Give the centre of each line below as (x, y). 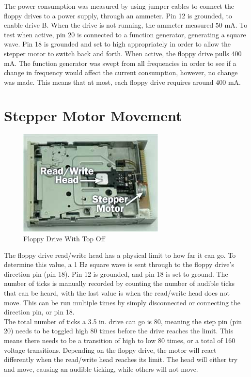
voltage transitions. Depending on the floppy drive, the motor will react (110, 350)
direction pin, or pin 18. (39, 312)
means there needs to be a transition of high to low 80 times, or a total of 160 (120, 340)
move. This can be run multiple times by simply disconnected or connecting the (122, 302)
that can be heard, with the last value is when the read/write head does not (117, 293)
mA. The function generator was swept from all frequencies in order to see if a (120, 63)
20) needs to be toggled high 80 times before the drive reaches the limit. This (119, 331)
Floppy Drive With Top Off (64, 239)
